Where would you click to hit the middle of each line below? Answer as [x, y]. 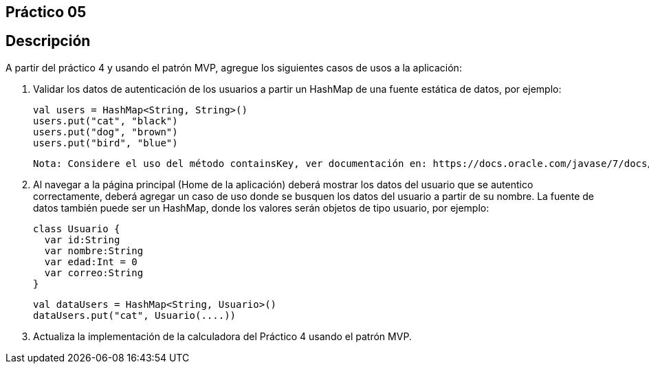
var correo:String [94, 272]
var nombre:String [94, 250]
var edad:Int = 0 [91, 261]
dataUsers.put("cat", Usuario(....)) [135, 315]
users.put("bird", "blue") [106, 143]
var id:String [82, 239]
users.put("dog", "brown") [106, 132]
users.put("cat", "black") [106, 121]
